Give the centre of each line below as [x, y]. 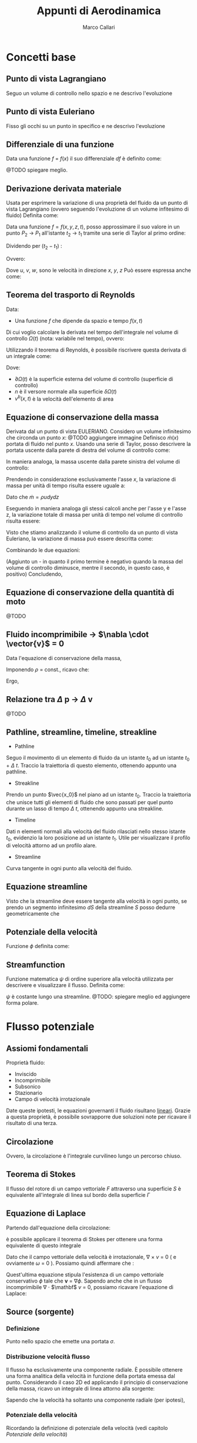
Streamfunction [36, 965]
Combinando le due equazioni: [43, 550]
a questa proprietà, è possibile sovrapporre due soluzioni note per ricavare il [98, 1117]
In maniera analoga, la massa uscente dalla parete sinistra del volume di [93, 462]
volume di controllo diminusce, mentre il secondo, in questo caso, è [88, 568]
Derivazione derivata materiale [64, 188]
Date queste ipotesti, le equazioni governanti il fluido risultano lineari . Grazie [98, 1111]
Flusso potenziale [50, 1027]
